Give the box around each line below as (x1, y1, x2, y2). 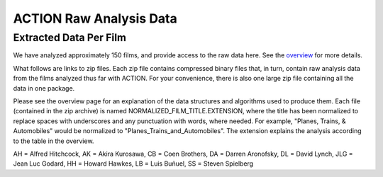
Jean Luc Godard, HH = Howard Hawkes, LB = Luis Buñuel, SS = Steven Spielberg (13, 159, 254, 168)
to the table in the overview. (13, 137, 94, 145)
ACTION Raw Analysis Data (13, 11, 177, 26)
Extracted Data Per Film (13, 31, 127, 44)
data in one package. (13, 84, 75, 92)
